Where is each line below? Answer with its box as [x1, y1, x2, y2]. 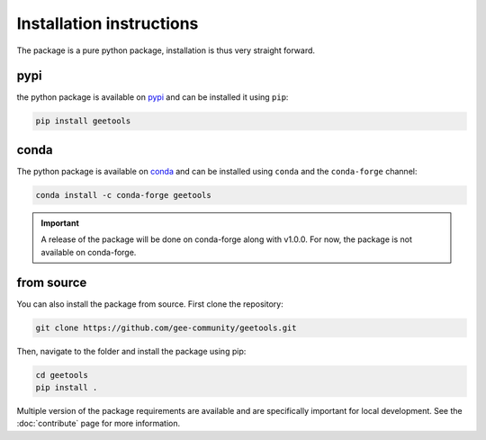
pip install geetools [35, 116, 131, 126]
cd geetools [35, 370, 89, 380]
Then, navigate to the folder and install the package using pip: [16, 346, 247, 356]
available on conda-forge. [40, 247, 137, 257]
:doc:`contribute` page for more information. [16, 418, 181, 429]
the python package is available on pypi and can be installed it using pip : [16, 92, 289, 103]
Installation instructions [16, 13, 199, 33]
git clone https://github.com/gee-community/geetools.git [35, 322, 297, 333]
